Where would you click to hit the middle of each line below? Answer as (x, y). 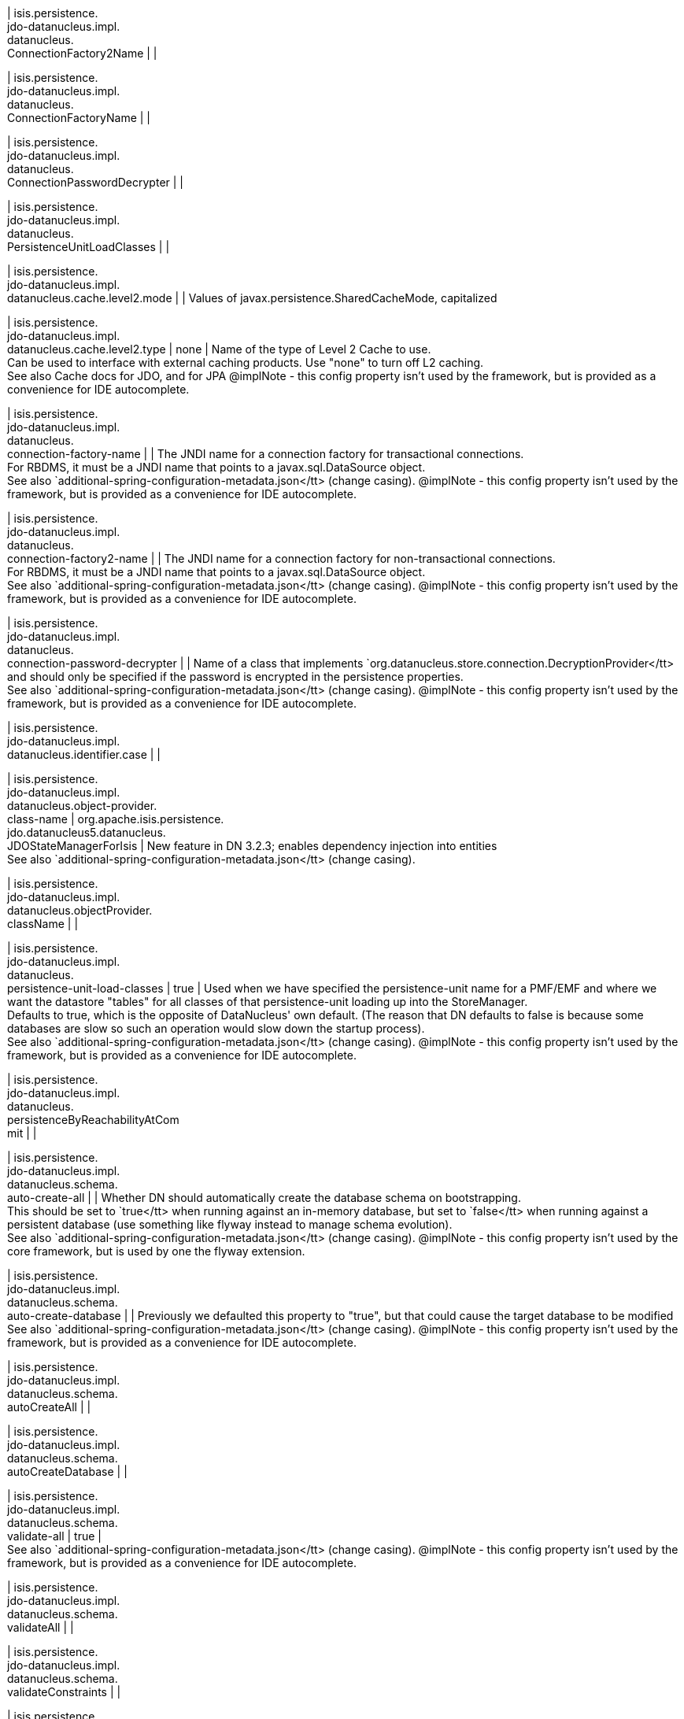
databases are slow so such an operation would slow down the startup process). (216, 1028)
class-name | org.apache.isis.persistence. (116, 819)
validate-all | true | (54, 1536)
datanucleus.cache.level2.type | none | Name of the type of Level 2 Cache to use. (219, 349)
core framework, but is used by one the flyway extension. (156, 1251)
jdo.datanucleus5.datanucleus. (87, 832)
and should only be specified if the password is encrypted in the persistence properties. (235, 677)
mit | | (22, 1133)
